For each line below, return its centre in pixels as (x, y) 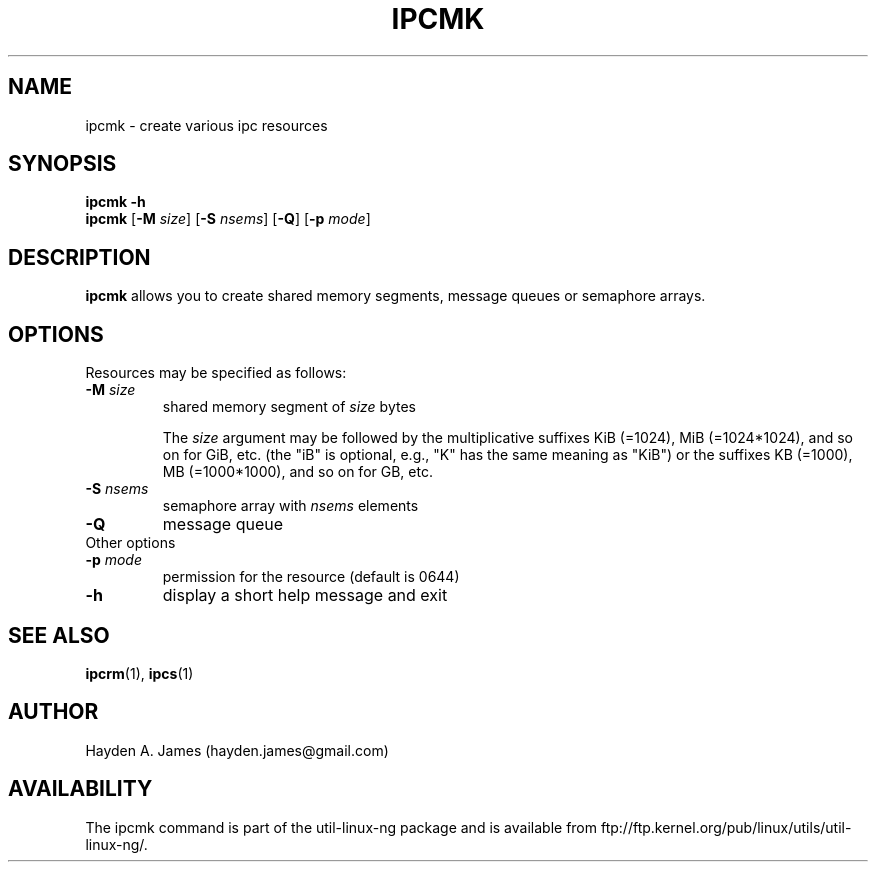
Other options (130, 543)
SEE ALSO (59, 635)
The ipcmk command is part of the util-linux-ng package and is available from (341, 827)
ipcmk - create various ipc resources (206, 125)
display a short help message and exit (305, 595)
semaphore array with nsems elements (290, 506)
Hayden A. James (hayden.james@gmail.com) (237, 750)
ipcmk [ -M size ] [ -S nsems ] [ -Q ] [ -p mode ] (228, 219)
